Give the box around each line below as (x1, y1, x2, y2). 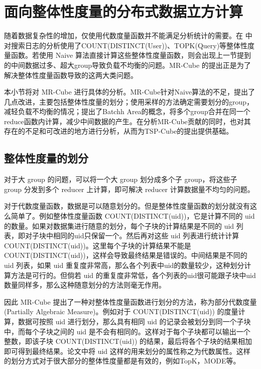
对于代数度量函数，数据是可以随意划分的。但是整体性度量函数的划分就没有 (4, 201, 250, 211)
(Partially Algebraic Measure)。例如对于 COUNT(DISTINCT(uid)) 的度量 (4, 306, 238, 317)
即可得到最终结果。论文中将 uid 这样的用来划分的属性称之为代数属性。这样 (4, 345, 250, 356)
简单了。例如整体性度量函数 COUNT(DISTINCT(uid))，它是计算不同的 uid (11, 211, 255, 221)
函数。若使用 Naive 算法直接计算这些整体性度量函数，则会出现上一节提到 (11, 50, 251, 60)
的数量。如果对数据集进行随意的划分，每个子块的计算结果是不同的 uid (4, 220, 234, 231)
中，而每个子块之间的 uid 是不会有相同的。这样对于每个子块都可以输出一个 (4, 326, 250, 336)
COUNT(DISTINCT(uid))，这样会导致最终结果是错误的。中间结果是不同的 (4, 250, 247, 260)
